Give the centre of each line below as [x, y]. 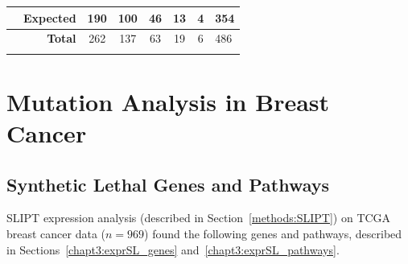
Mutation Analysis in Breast [168, 101]
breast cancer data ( [56, 234]
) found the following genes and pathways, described [273, 234]
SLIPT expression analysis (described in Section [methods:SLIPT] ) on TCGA [199, 218]
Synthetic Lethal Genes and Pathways [168, 184]
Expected [50, 17]
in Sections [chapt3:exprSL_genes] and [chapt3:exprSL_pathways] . [173, 249]
